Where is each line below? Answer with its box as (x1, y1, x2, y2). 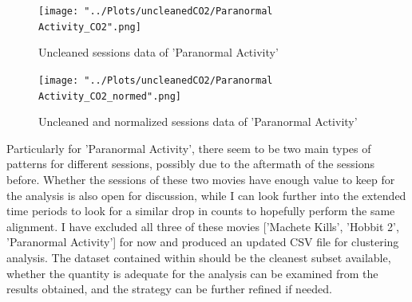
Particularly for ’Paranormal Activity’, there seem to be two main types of (6, 139, 371, 156)
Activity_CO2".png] (38, 21, 141, 33)
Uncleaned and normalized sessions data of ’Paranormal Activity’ (38, 113, 358, 130)
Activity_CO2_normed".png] (38, 90, 181, 102)
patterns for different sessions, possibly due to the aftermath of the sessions (6, 155, 375, 172)
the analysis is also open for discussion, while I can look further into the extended (6, 186, 406, 203)
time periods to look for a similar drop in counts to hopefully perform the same (6, 202, 395, 219)
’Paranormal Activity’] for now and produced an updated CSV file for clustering (6, 233, 399, 250)
